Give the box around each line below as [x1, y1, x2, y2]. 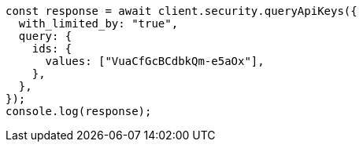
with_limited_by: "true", [18, 17, 179, 30]
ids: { [31, 42, 72, 55]
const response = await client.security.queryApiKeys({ [6, 5, 357, 17]
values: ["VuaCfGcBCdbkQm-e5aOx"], [45, 55, 265, 67]
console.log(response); [6, 105, 152, 117]
